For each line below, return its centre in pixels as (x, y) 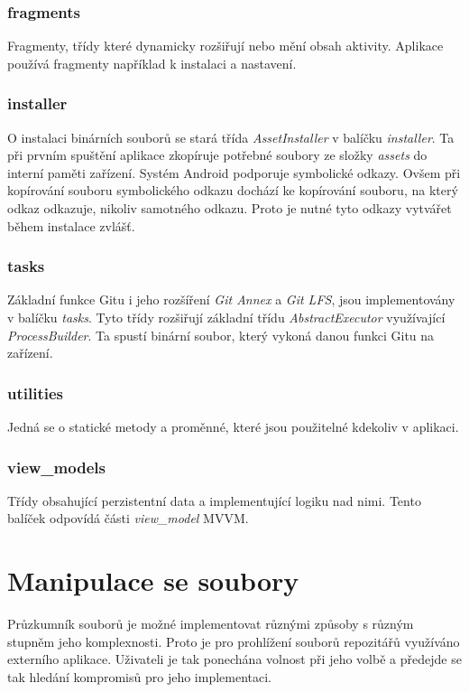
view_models (56, 467)
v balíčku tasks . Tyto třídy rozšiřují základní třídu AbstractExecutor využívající (226, 317)
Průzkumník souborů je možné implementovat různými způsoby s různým (211, 624)
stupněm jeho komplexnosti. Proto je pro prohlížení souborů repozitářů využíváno (234, 641)
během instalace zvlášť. (71, 225)
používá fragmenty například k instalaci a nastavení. (152, 63)
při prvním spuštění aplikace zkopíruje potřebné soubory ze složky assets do (217, 155)
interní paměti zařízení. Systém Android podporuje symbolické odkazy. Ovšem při (234, 172)
